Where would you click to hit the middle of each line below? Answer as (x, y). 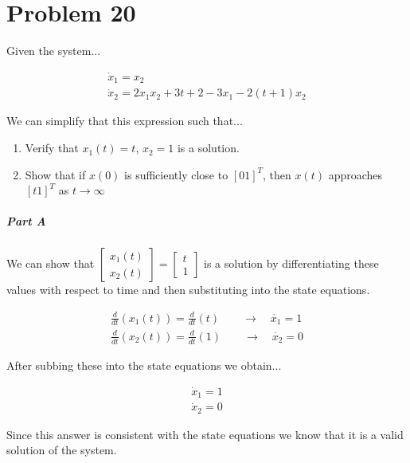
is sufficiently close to (176, 174)
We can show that (51, 263)
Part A (26, 221)
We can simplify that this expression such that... (125, 121)
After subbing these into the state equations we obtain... (144, 365)
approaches (355, 174)
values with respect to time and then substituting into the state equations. (188, 290)
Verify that (52, 148)
